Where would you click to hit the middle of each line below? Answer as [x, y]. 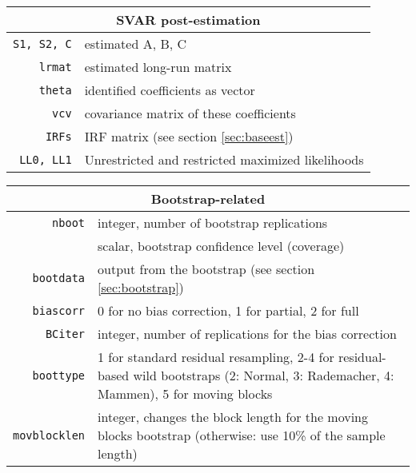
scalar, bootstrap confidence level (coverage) [221, 246]
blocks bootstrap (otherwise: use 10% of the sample [242, 435]
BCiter [65, 334]
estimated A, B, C [136, 44]
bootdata [59, 278]
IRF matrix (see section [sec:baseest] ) [189, 136]
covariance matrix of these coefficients [190, 113]
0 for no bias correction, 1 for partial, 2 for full [228, 310]
